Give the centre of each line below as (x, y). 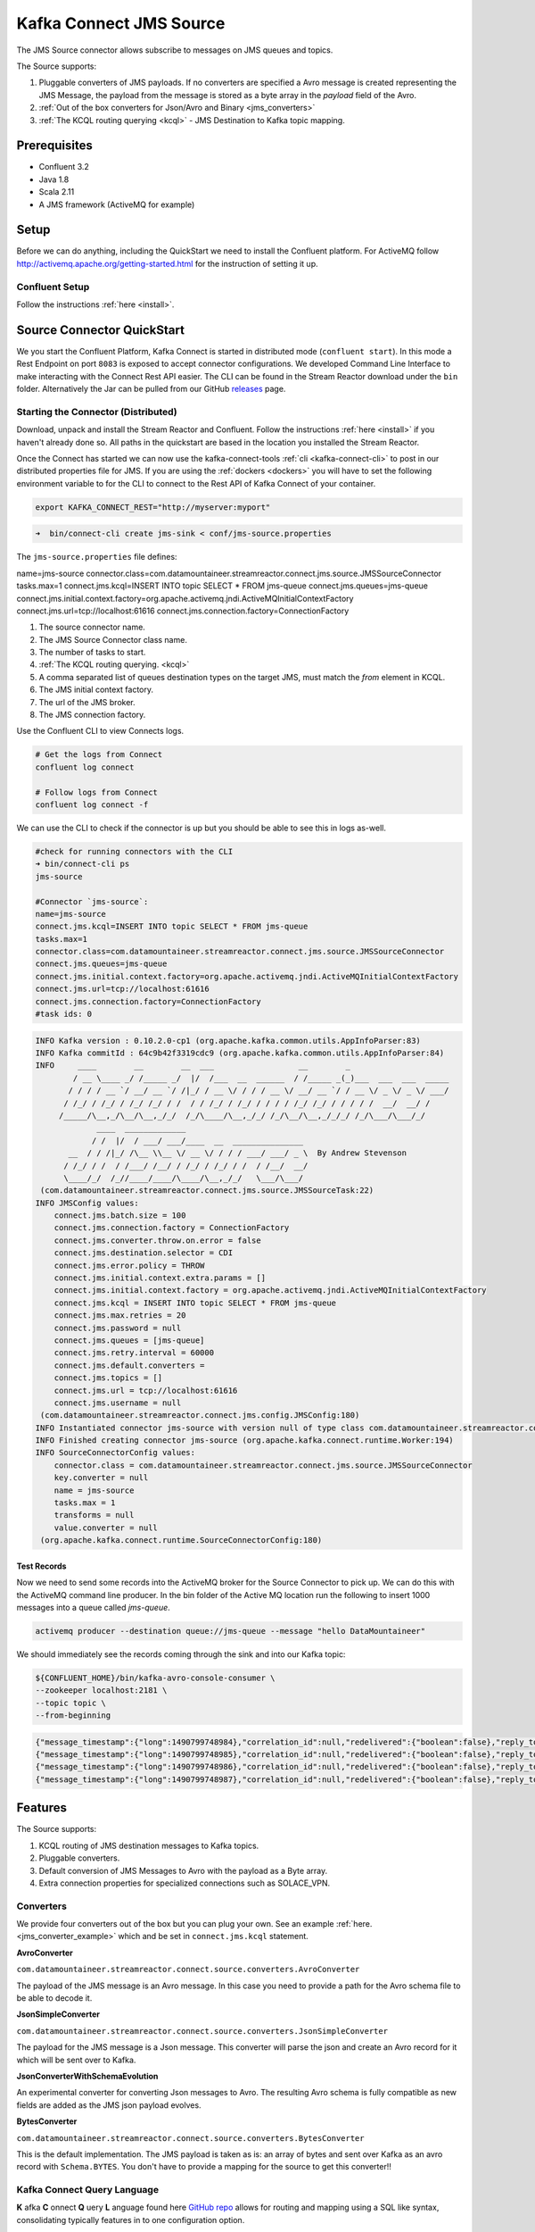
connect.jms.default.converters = (129, 1365)
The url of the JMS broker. (87, 702)
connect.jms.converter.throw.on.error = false (158, 1240)
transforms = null (94, 1515)
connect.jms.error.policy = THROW (129, 1265)
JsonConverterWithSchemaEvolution (87, 2076)
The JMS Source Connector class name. (113, 639)
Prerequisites (54, 146)
